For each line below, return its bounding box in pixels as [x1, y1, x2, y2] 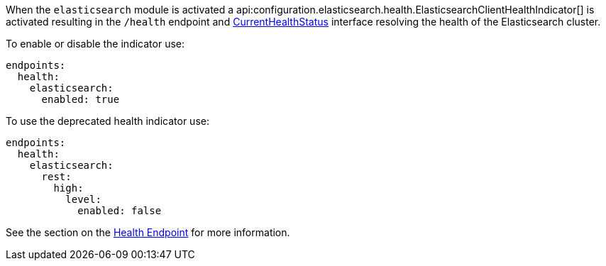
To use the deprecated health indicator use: [6, 115, 209, 127]
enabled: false [77, 205, 162, 216]
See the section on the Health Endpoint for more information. [6, 226, 290, 238]
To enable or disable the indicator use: [6, 38, 184, 50]
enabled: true [41, 94, 120, 105]
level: [65, 194, 101, 205]
